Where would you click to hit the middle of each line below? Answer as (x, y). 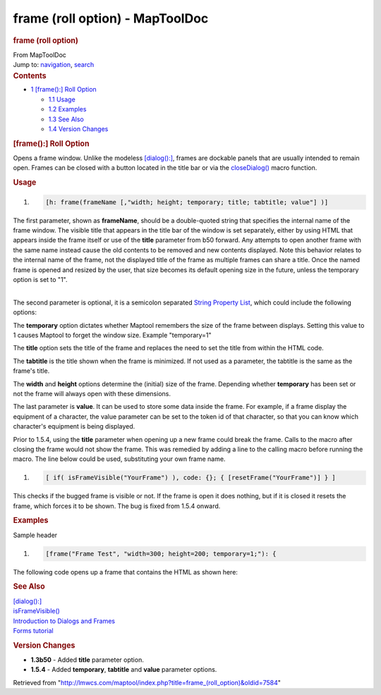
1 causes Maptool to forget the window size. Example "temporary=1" (112, 335)
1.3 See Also (66, 119)
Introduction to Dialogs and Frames (64, 621)
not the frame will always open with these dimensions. (92, 393)
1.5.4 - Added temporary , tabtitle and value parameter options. (124, 670)
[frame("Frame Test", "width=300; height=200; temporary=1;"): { (161, 554)
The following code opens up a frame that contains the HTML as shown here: (125, 572)
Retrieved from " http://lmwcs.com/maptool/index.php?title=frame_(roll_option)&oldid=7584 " (147, 682)
